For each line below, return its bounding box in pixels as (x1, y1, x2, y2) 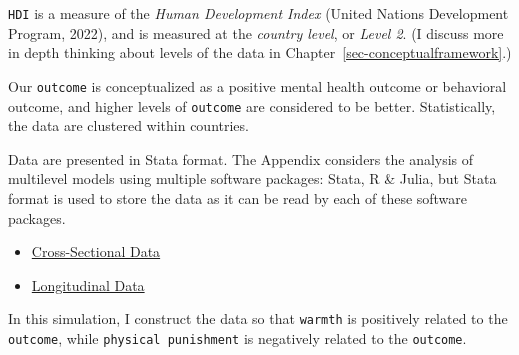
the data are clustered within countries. (8, 115, 249, 136)
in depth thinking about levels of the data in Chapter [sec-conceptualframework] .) (8, 42, 512, 63)
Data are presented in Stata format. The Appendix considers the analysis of (8, 148, 474, 169)
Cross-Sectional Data (31, 241, 161, 262)
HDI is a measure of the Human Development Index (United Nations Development (8, 3, 509, 23)
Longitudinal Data (31, 274, 145, 295)
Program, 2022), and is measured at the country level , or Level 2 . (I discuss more (8, 22, 504, 43)
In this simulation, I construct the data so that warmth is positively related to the (8, 308, 508, 329)
